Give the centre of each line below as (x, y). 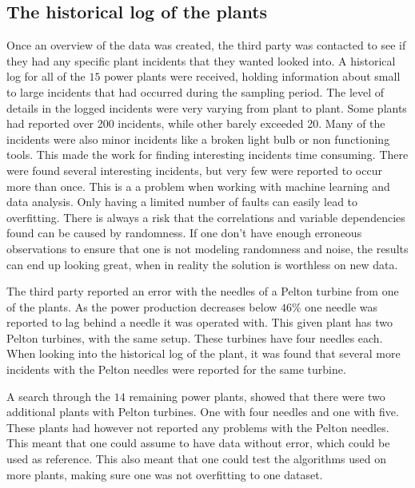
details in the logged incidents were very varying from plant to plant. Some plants (207, 107)
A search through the (59, 396)
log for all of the (46, 76)
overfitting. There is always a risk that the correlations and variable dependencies (206, 217)
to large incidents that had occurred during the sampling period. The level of (196, 91)
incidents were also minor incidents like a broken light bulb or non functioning (198, 139)
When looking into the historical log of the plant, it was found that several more (204, 353)
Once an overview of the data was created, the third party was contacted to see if (206, 45)
